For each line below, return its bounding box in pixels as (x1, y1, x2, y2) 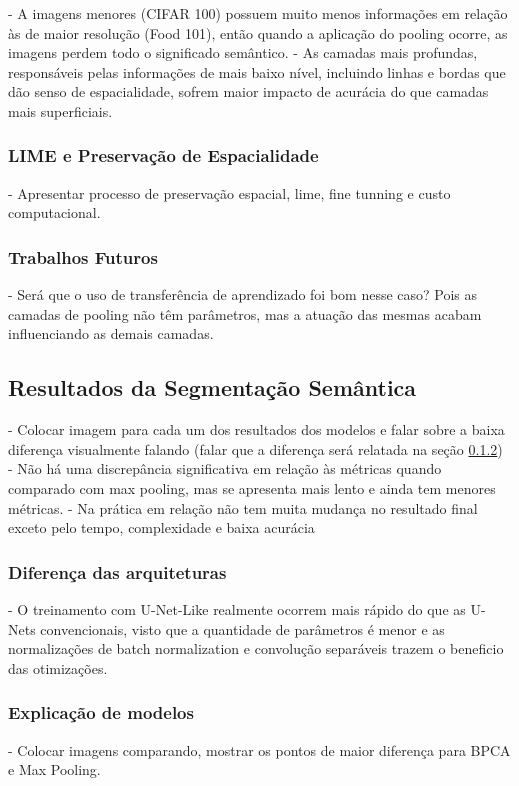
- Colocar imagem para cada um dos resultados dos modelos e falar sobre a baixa (8, 419, 505, 440)
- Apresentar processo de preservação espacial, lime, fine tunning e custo (8, 182, 451, 203)
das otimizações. (8, 657, 108, 678)
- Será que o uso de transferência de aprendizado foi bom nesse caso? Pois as (8, 284, 478, 305)
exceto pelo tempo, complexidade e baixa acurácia (8, 517, 315, 538)
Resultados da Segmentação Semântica (8, 372, 417, 403)
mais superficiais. (8, 100, 113, 121)
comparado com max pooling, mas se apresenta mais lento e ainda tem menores (8, 477, 496, 498)
